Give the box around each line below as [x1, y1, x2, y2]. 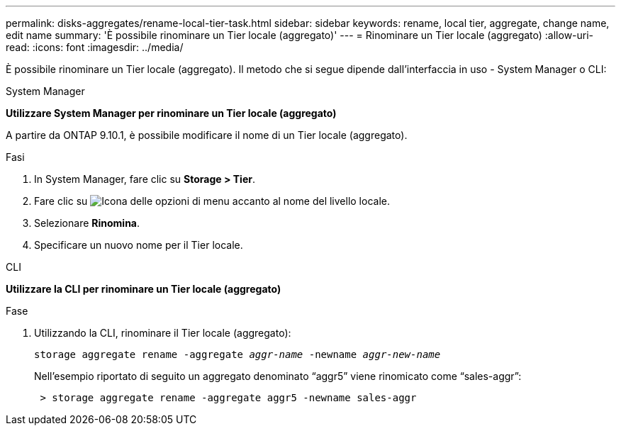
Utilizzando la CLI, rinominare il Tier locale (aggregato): [34, 327, 291, 339]
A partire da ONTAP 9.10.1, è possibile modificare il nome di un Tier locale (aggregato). [6, 129, 408, 141]
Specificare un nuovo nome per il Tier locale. [34, 239, 243, 251]
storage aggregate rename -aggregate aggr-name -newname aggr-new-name [34, 349, 441, 360]
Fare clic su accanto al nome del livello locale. [34, 195, 390, 207]
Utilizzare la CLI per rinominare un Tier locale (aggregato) [6, 283, 281, 295]
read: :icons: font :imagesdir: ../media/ [6, 41, 184, 53]
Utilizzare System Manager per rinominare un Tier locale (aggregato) [6, 107, 337, 119]
